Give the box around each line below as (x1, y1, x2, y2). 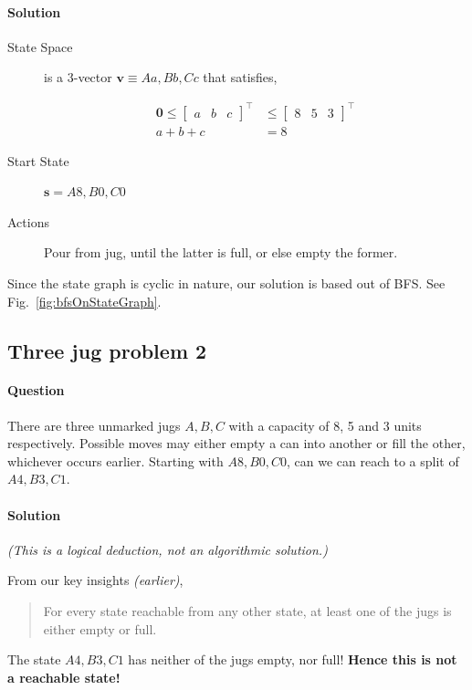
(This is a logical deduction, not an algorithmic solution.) (7, 539, 328, 559)
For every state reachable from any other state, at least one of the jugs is (43, 601, 452, 621)
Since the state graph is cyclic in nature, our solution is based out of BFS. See (7, 273, 446, 292)
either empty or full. (43, 619, 157, 638)
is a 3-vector (44, 68, 112, 87)
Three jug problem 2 (7, 336, 207, 364)
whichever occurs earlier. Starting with (7, 451, 224, 470)
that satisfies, (203, 68, 278, 87)
